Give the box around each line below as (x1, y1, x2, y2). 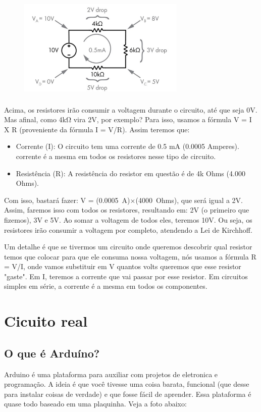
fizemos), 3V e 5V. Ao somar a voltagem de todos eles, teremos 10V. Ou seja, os (4, 214, 252, 225)
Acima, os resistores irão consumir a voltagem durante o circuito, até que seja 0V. (4, 104, 257, 115)
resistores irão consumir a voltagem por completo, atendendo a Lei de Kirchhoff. (4, 224, 252, 235)
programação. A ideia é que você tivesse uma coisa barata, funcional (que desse (4, 379, 249, 389)
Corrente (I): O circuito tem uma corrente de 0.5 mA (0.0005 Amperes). (16, 141, 239, 151)
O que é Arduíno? (4, 345, 100, 360)
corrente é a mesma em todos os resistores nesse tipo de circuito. (16, 150, 216, 161)
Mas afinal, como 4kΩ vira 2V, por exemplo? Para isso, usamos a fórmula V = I (4, 114, 252, 125)
